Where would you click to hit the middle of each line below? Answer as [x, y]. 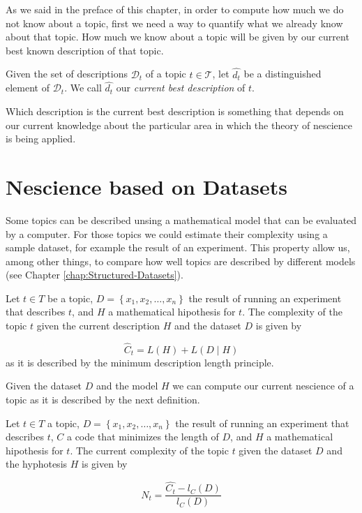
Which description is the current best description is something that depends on [175, 111]
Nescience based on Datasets [146, 186]
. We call [83, 88]
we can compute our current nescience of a [263, 386]
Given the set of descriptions [67, 74]
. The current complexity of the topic [149, 450]
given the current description [98, 326]
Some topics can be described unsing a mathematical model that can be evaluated [181, 220]
